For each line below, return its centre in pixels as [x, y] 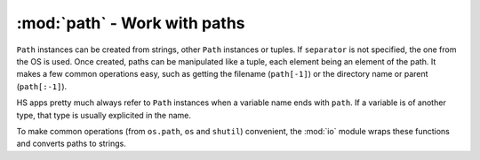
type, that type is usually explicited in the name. [104, 115]
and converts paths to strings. [71, 144]
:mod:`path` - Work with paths [131, 23]
